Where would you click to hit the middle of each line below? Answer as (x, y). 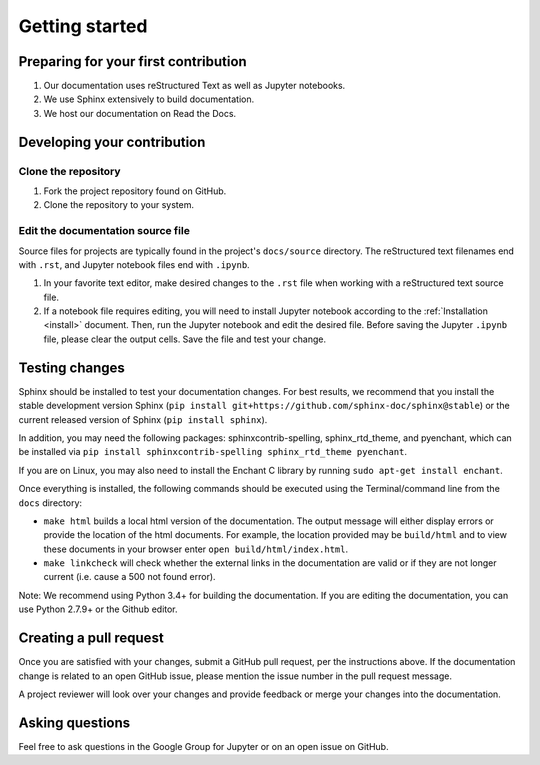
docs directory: (50, 502)
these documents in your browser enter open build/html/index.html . (196, 549)
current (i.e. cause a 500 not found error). (129, 577)
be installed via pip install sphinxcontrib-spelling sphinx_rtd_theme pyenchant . (212, 452)
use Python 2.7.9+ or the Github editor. (98, 609)
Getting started (83, 26)
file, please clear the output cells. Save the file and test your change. (185, 339)
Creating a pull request (91, 638)
